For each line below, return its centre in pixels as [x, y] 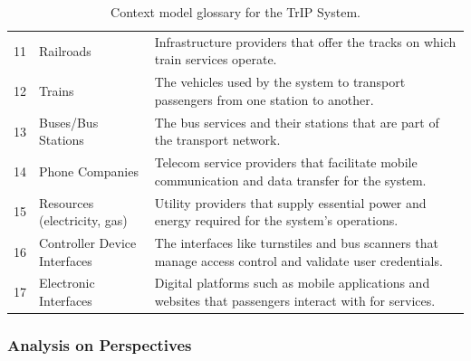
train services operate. [216, 59]
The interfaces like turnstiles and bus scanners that [296, 243]
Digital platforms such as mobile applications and [292, 283]
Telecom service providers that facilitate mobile [286, 162]
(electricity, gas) [83, 220]
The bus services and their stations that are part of [297, 122]
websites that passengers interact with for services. [295, 301]
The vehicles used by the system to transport [280, 82]
